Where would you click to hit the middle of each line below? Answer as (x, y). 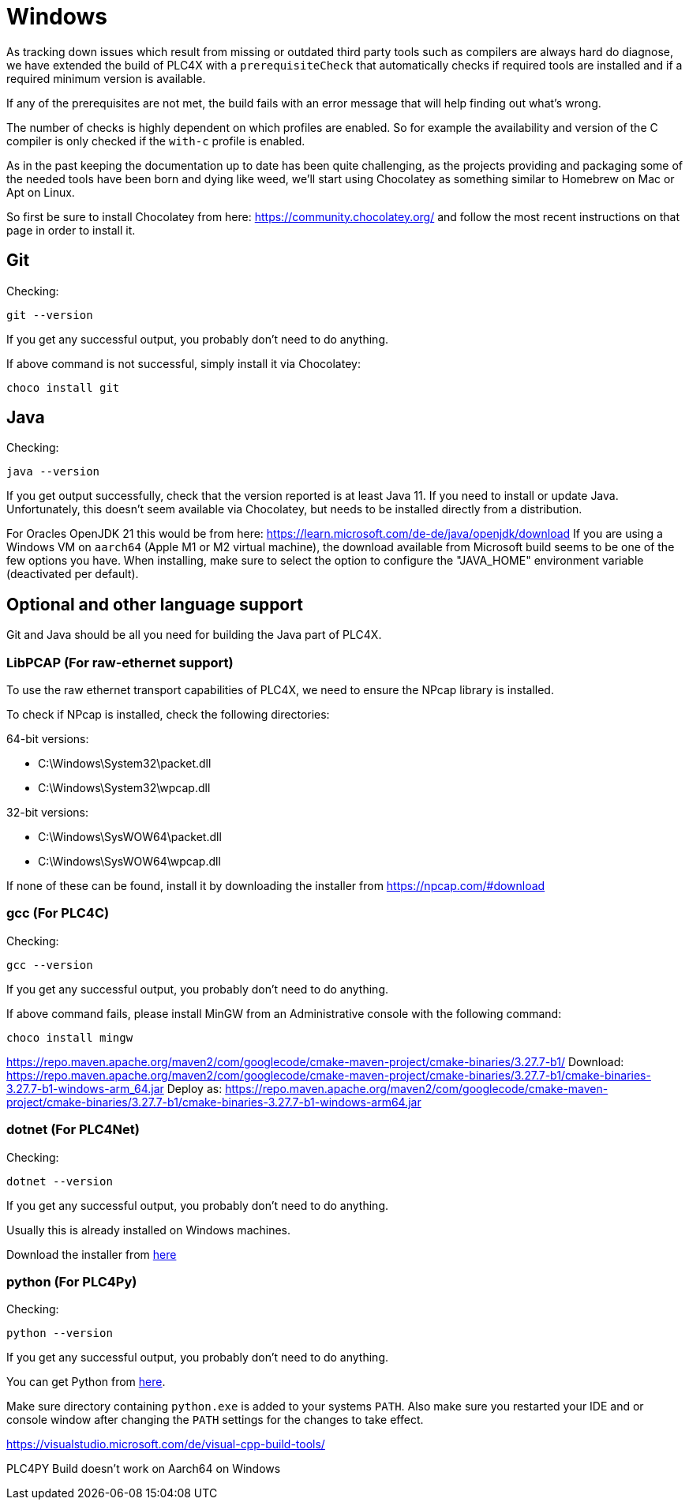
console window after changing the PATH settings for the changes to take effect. (215, 1420)
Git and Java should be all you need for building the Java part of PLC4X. (194, 635)
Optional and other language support (155, 604)
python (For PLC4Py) (72, 1281)
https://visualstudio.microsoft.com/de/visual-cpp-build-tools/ (166, 1444)
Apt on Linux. (41, 192)
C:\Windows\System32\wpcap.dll (124, 788)
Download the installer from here (92, 1254)
